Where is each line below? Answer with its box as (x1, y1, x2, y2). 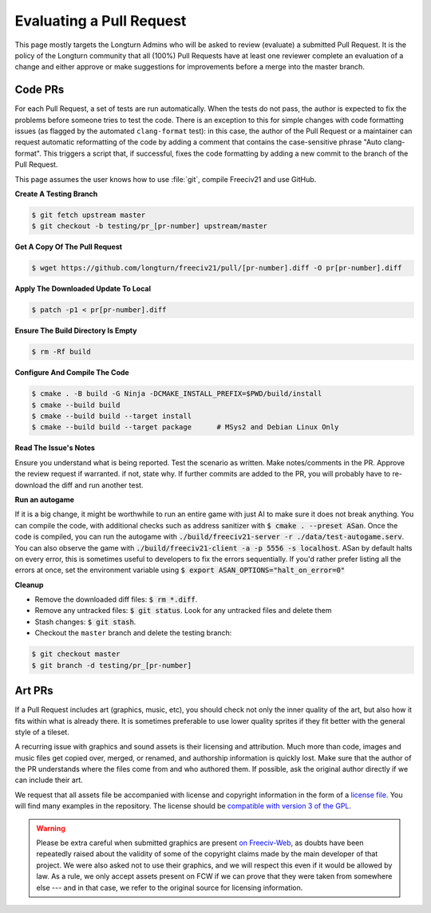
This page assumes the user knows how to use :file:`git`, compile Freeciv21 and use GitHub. (14, 174, 317, 184)
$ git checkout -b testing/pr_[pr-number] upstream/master (31, 222, 267, 231)
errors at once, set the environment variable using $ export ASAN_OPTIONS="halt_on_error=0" (14, 565, 346, 575)
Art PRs (14, 684, 53, 698)
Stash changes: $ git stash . (34, 617, 136, 626)
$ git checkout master (31, 650, 121, 658)
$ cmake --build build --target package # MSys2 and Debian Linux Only (31, 423, 339, 432)
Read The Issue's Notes (14, 443, 96, 453)
